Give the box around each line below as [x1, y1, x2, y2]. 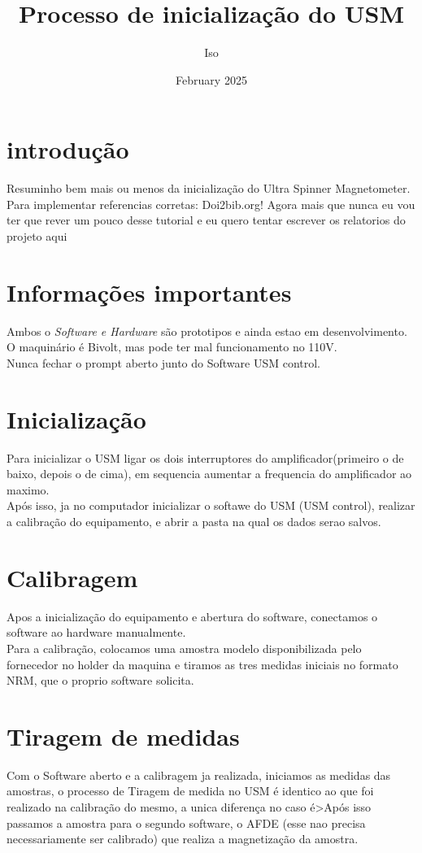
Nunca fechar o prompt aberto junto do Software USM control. [7, 354, 321, 371]
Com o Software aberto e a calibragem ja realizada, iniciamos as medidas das [7, 766, 391, 783]
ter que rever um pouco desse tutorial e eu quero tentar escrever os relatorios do [7, 211, 406, 228]
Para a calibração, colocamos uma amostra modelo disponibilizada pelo [7, 639, 362, 656]
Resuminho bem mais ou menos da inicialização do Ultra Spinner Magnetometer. [7, 180, 411, 197]
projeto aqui [7, 228, 67, 245]
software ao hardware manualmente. [7, 624, 186, 641]
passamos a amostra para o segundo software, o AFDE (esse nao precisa [7, 814, 366, 831]
